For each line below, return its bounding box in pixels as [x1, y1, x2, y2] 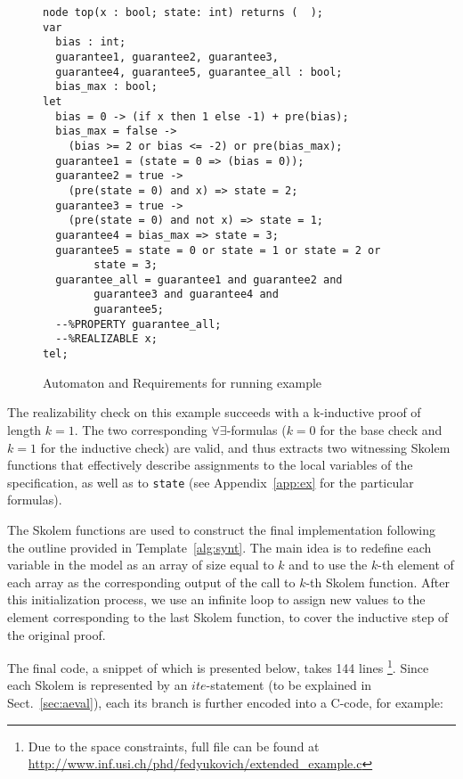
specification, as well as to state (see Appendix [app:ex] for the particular [7, 472, 414, 491]
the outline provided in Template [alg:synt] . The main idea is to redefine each [7, 537, 432, 556]
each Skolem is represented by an [7, 676, 188, 694]
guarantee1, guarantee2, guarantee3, [55, 50, 279, 63]
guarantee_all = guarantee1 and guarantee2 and [55, 273, 343, 286]
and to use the [288, 555, 368, 574]
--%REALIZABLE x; [55, 332, 158, 346]
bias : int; [55, 36, 126, 49]
